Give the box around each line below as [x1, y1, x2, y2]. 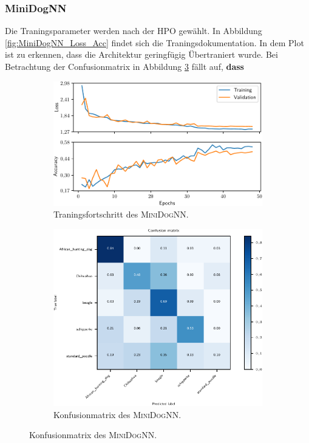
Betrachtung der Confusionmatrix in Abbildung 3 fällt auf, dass [5, 60, 244, 72]
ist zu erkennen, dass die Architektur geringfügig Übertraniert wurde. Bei [5, 48, 278, 61]
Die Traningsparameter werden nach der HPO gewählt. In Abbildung [5, 24, 262, 37]
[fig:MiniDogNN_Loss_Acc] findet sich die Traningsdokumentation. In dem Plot [5, 36, 304, 49]
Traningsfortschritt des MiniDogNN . [53, 208, 189, 221]
